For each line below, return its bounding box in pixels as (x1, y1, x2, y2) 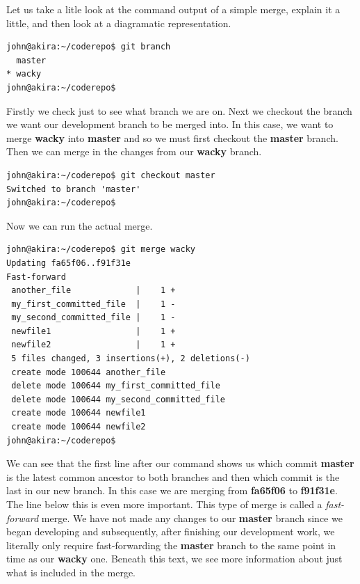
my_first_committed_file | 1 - (11, 299, 176, 309)
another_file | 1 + (11, 285, 176, 296)
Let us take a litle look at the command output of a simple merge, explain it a (6, 2, 341, 16)
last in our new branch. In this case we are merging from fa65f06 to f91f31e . (6, 483, 338, 498)
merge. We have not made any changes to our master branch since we (41, 510, 343, 525)
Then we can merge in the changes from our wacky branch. (6, 144, 262, 159)
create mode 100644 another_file (11, 367, 166, 377)
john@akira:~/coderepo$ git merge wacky (6, 244, 196, 255)
